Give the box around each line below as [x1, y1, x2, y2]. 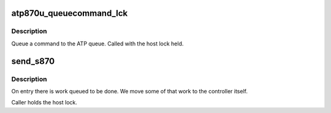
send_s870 [11, 56, 55, 66]
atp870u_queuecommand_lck [11, 8, 128, 18]
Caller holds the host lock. [11, 99, 78, 106]
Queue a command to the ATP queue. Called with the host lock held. [11, 40, 184, 47]
